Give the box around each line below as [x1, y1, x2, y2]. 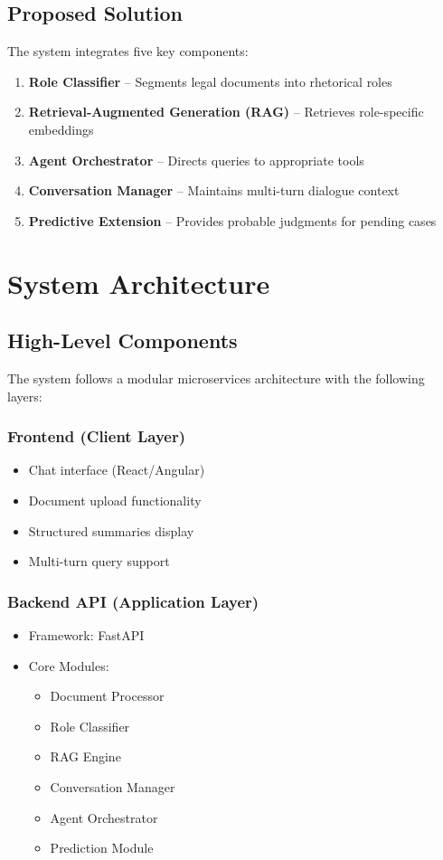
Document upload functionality [28, 490, 202, 509]
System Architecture [7, 264, 270, 301]
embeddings [28, 119, 94, 138]
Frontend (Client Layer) [7, 425, 185, 448]
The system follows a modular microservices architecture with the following [7, 368, 425, 387]
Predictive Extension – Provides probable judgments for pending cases [28, 211, 437, 230]
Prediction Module [50, 838, 154, 857]
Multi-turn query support [28, 552, 170, 571]
